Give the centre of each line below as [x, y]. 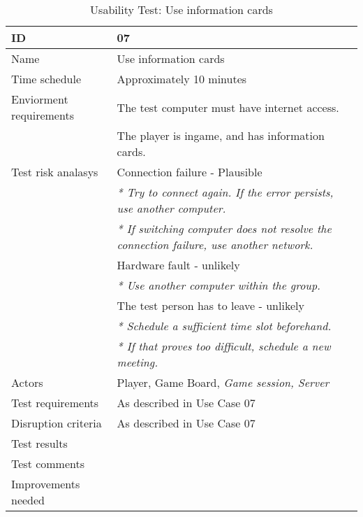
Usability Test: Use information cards [181, 9]
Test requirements [55, 403]
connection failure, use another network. [215, 245]
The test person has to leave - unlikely [210, 305]
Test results [39, 443]
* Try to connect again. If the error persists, [225, 192]
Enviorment [40, 99]
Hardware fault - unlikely [178, 265]
